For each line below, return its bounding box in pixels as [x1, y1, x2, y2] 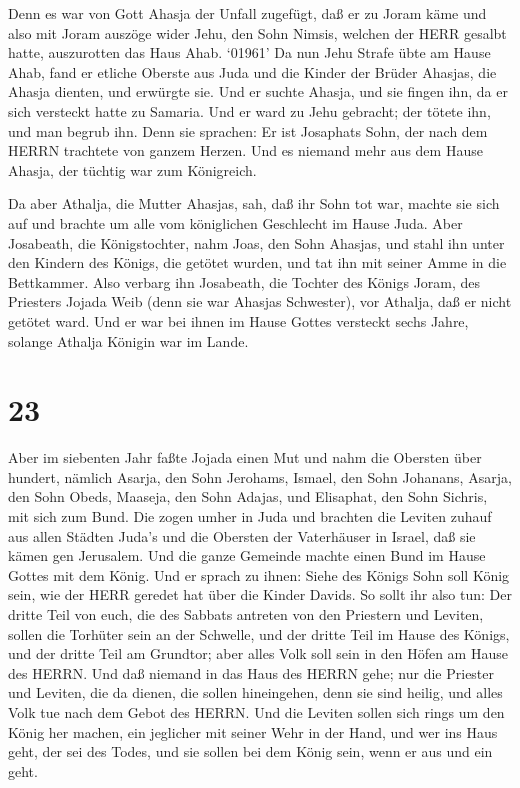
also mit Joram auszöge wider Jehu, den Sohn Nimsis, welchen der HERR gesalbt [8, 22, 507, 43]
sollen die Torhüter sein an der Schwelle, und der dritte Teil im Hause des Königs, [8, 623, 510, 644]
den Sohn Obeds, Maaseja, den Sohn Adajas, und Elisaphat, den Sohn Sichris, [8, 486, 488, 507]
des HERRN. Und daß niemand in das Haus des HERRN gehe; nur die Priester [8, 662, 495, 683]
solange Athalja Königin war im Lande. [8, 330, 249, 351]
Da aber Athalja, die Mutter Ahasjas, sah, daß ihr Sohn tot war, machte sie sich [8, 193, 500, 214]
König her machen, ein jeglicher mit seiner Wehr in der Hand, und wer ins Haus [8, 721, 498, 742]
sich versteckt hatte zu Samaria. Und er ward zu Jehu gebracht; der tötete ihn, [8, 100, 491, 121]
